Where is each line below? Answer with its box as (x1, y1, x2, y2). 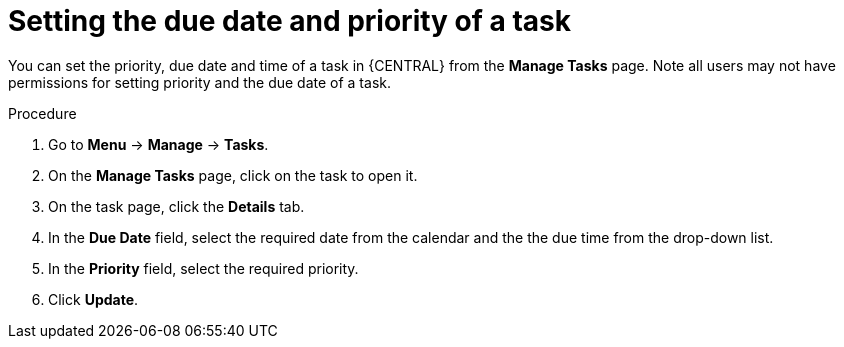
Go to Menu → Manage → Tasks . (48, 135, 269, 153)
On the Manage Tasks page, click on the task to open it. (48, 166, 418, 184)
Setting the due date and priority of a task (8, 4, 571, 38)
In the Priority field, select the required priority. (48, 259, 359, 277)
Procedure (8, 104, 77, 122)
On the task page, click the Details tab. (48, 197, 305, 215)
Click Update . (48, 290, 139, 308)
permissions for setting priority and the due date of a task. (8, 73, 391, 91)
